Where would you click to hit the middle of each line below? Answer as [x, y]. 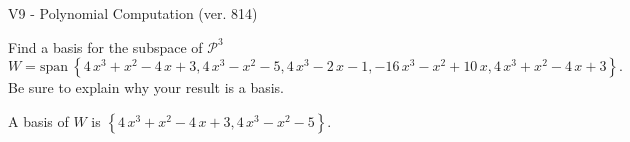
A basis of [38, 120]
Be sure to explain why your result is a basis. [146, 87]
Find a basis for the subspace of [105, 46]
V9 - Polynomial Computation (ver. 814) [133, 13]
